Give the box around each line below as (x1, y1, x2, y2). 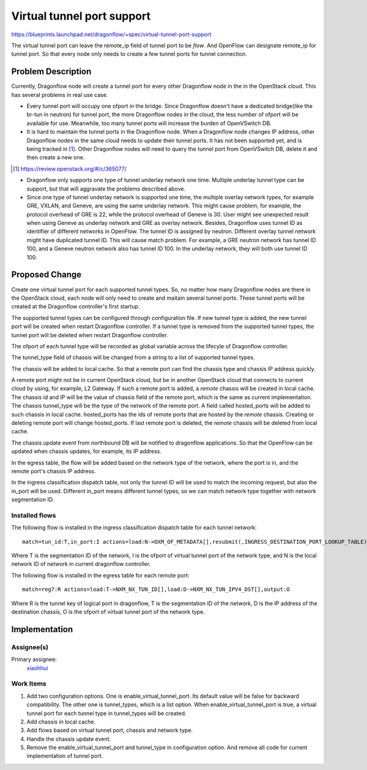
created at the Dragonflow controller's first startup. (11, 303, 140, 310)
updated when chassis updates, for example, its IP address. (11, 448, 162, 455)
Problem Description (11, 66, 92, 77)
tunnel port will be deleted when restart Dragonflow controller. (11, 331, 168, 338)
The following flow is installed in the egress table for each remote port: (11, 571, 190, 579)
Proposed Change (11, 270, 82, 280)
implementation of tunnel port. (26, 752, 103, 760)
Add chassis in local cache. (26, 718, 96, 725)
